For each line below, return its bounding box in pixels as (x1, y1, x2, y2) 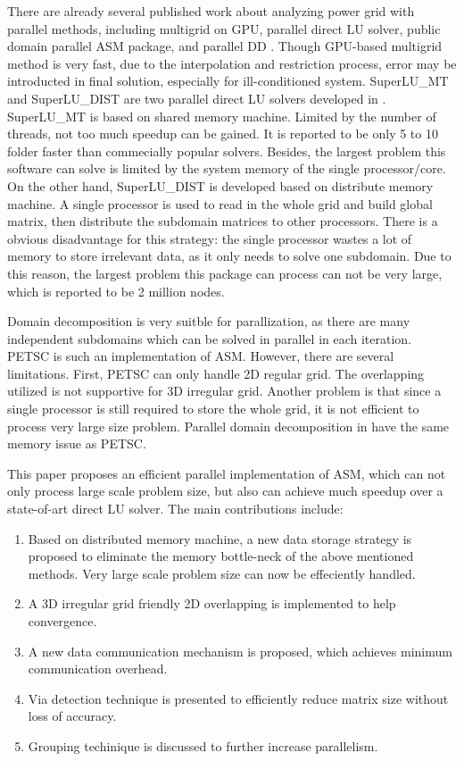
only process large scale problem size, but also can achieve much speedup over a (7, 481, 443, 500)
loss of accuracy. (28, 707, 117, 725)
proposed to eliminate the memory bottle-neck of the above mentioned (28, 547, 414, 565)
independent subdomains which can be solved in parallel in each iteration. (7, 329, 412, 347)
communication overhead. (28, 659, 168, 678)
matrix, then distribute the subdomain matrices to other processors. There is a (7, 212, 438, 230)
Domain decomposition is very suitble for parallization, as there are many (7, 312, 410, 330)
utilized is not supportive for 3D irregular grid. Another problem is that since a (7, 381, 442, 400)
